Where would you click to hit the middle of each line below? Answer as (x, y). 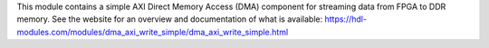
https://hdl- (345, 19)
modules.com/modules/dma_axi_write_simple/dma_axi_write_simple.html (153, 32)
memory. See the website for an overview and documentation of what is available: (170, 19)
